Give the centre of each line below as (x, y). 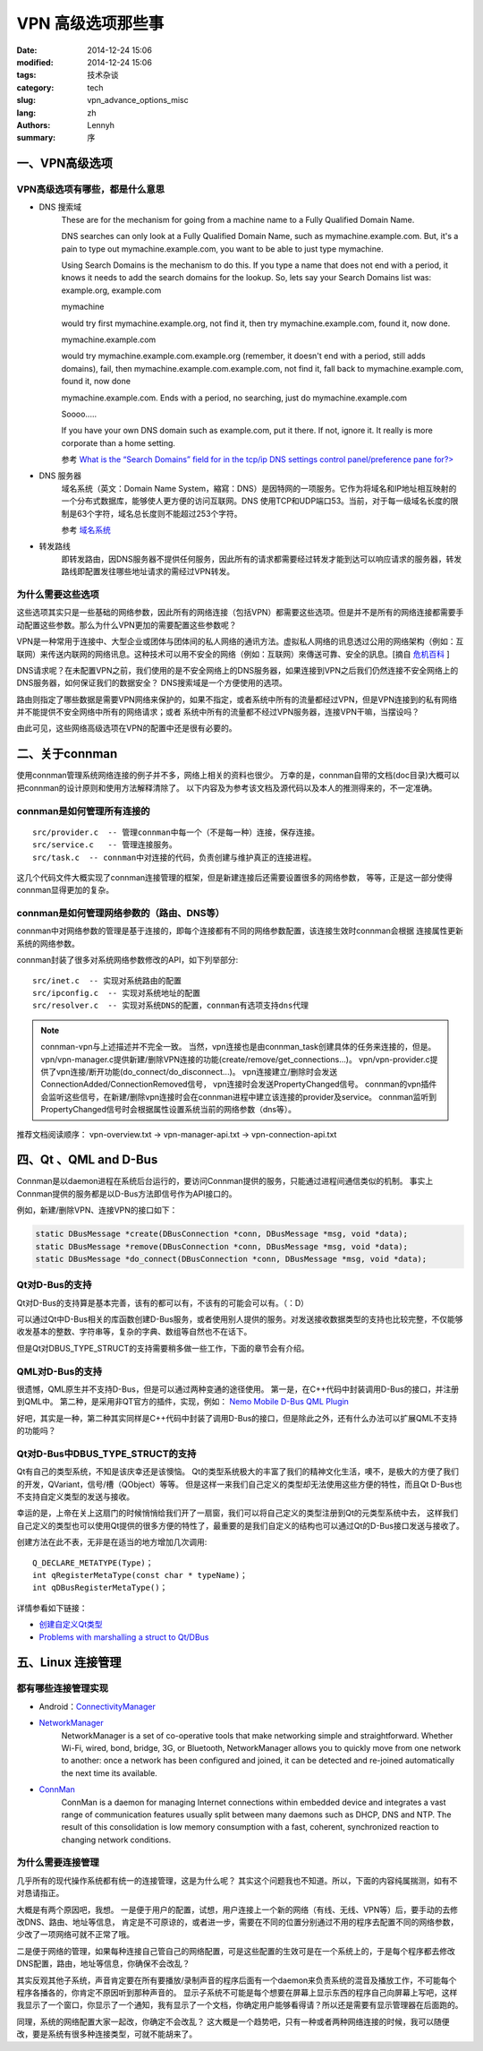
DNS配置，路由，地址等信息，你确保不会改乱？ (103, 1964)
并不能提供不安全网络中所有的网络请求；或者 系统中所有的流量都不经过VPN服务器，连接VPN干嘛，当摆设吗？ (218, 712)
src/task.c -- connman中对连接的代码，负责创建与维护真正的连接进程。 (174, 857)
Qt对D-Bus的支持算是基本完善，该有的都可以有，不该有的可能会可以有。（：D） (162, 1302)
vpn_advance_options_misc (138, 100)
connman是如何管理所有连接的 (84, 811)
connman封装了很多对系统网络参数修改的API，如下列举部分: (127, 960)
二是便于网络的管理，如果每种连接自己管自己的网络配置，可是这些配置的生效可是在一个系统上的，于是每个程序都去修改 (236, 1951)
